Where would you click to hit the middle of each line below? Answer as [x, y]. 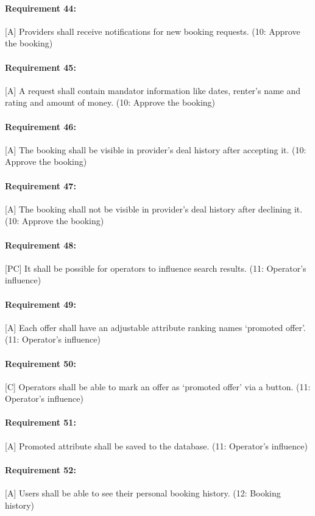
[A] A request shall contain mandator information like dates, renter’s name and [153, 90]
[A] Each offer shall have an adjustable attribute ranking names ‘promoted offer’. [155, 327]
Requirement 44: [41, 8]
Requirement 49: [41, 304]
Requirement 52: [41, 469]
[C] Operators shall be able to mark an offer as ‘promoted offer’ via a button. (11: [158, 386]
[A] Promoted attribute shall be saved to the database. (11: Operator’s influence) [156, 445]
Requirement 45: [41, 67]
